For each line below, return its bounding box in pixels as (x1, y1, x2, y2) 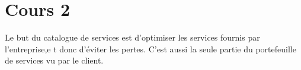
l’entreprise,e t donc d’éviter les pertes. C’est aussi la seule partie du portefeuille (5, 42, 296, 55)
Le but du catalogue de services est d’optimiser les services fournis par (5, 31, 260, 44)
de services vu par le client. (5, 54, 104, 66)
